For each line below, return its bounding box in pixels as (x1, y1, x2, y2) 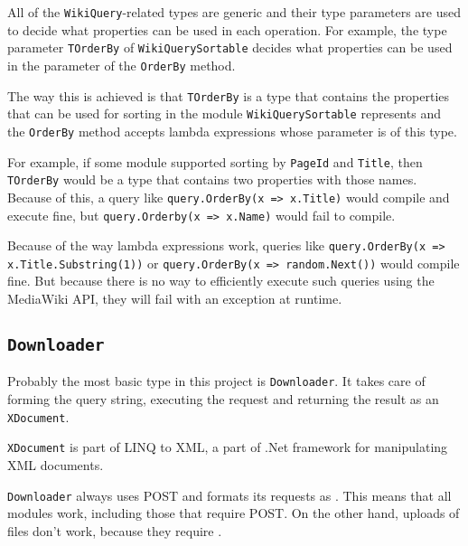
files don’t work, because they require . (7, 521, 222, 540)
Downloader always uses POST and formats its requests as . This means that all (7, 485, 452, 504)
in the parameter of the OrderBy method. (7, 55, 236, 74)
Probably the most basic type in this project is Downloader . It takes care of (7, 372, 426, 391)
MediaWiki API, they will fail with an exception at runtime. (7, 289, 342, 308)
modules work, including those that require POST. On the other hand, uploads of (7, 504, 460, 522)
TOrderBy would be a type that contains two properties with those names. (7, 170, 417, 189)
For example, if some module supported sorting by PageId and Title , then (7, 152, 423, 171)
